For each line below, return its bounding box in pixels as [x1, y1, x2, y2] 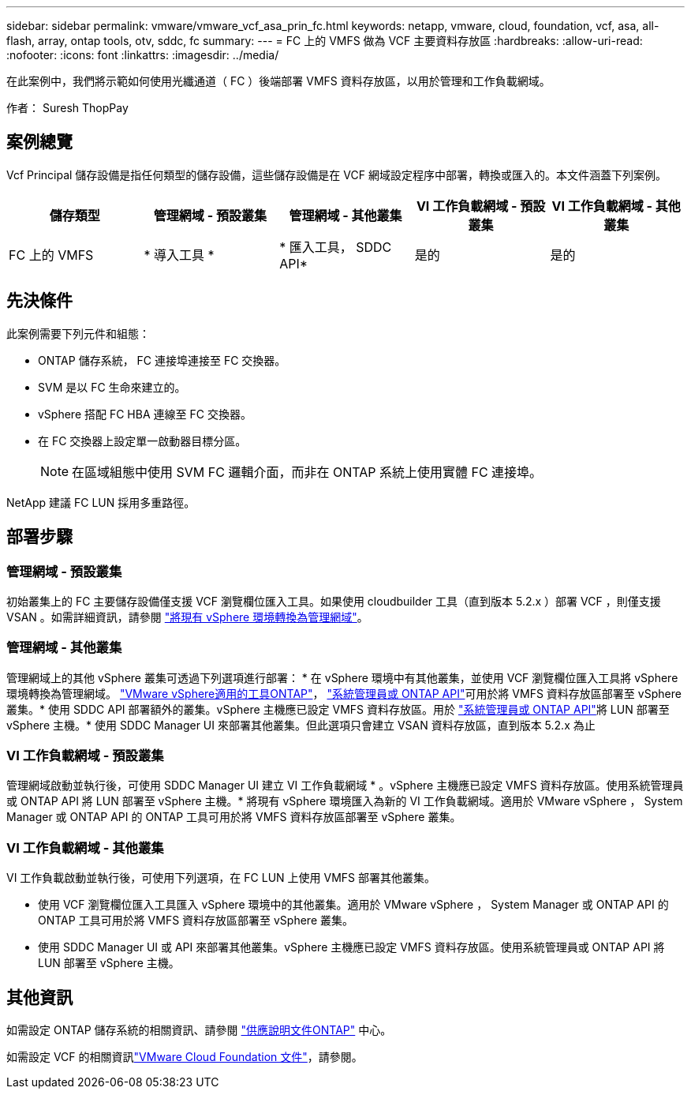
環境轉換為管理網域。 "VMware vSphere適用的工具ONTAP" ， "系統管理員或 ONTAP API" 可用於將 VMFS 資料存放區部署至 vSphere [6, 686, 682, 700]
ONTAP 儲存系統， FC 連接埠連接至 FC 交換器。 [38, 353, 286, 367]
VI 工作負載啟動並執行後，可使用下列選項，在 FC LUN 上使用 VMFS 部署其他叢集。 [6, 871, 435, 885]
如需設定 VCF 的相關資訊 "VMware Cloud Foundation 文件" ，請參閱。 [6, 1050, 363, 1063]
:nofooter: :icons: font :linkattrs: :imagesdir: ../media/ [6, 48, 279, 62]
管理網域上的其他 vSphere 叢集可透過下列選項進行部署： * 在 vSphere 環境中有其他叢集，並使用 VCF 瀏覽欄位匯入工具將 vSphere [6, 670, 678, 684]
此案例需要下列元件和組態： [6, 326, 150, 340]
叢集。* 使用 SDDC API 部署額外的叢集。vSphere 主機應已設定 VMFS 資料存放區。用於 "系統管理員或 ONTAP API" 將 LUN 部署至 [6, 702, 670, 716]
